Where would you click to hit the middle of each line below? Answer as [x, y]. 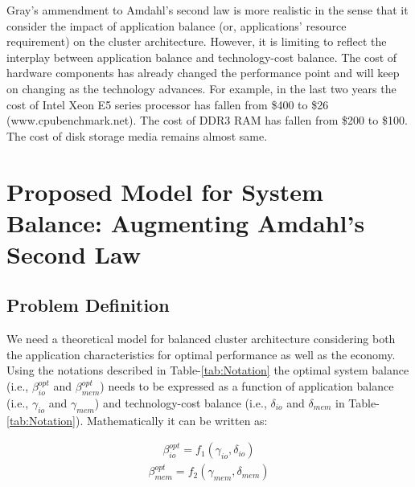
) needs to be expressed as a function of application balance [247, 386]
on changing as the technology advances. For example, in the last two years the [201, 88]
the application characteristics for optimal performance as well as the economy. [201, 354]
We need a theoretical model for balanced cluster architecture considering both [201, 339]
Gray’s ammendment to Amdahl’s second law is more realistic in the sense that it [207, 10]
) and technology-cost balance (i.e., [181, 402]
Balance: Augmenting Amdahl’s [186, 222]
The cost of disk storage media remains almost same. [137, 135]
